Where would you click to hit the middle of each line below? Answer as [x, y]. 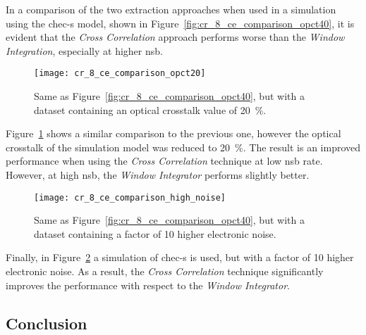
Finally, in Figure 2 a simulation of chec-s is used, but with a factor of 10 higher [180, 257]
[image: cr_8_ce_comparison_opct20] [120, 74]
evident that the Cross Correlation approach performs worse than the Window [175, 37]
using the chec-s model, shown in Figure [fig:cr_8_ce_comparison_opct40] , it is [180, 23]
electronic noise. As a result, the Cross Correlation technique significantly [165, 271]
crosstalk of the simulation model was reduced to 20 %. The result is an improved [183, 147]
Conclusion [47, 323]
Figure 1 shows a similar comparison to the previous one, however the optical [173, 133]
